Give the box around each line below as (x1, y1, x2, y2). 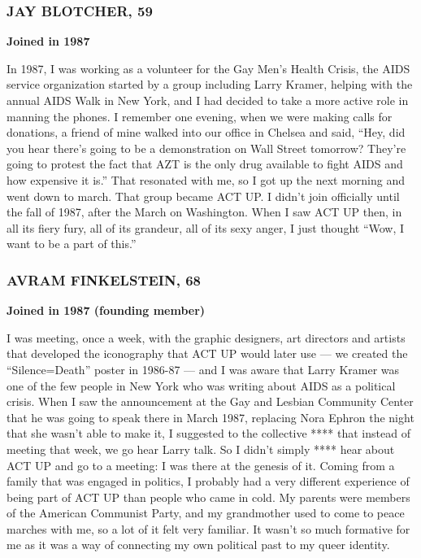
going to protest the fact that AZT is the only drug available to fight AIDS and (7, 155, 403, 172)
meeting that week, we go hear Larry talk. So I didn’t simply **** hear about (7, 440, 395, 457)
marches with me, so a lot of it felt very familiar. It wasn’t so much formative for (7, 520, 410, 537)
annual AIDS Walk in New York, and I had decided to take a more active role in (7, 92, 409, 108)
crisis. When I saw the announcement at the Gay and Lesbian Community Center (7, 393, 414, 410)
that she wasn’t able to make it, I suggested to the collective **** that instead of (7, 425, 410, 442)
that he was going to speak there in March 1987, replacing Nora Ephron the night (7, 408, 414, 425)
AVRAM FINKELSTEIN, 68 (7, 269, 201, 290)
